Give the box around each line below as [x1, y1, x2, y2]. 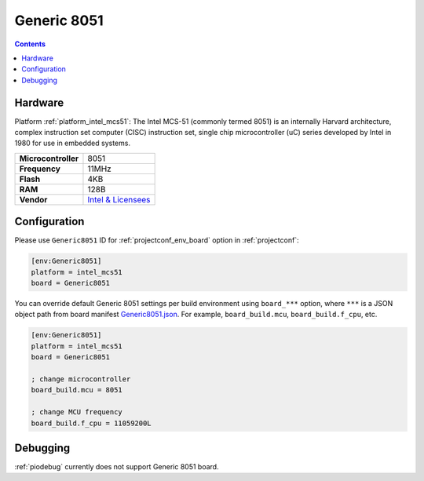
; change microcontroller [31, 375, 131, 384]
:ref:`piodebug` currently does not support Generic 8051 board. [14, 462, 219, 472]
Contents [14, 39, 46, 49]
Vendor [19, 194, 48, 205]
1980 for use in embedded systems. [14, 138, 131, 148]
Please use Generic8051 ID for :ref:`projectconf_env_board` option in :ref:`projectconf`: [14, 235, 299, 245]
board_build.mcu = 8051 [31, 385, 123, 395]
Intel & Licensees [87, 194, 151, 205]
